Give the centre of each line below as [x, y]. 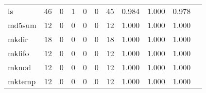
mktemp [22, 81]
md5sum [22, 25]
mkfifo [18, 53]
